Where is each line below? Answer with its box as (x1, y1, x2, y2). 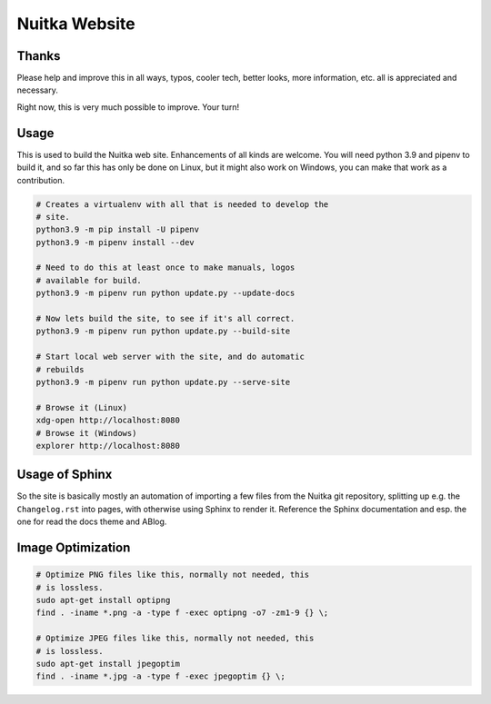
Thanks (16, 48, 61, 64)
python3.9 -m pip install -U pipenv (35, 224, 200, 235)
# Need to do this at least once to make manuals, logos (35, 263, 296, 273)
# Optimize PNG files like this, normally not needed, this (35, 570, 310, 580)
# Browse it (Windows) (35, 428, 137, 438)
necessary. (16, 84, 59, 95)
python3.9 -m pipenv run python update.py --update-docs (35, 288, 296, 299)
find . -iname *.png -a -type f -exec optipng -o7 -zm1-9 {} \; (35, 608, 329, 618)
